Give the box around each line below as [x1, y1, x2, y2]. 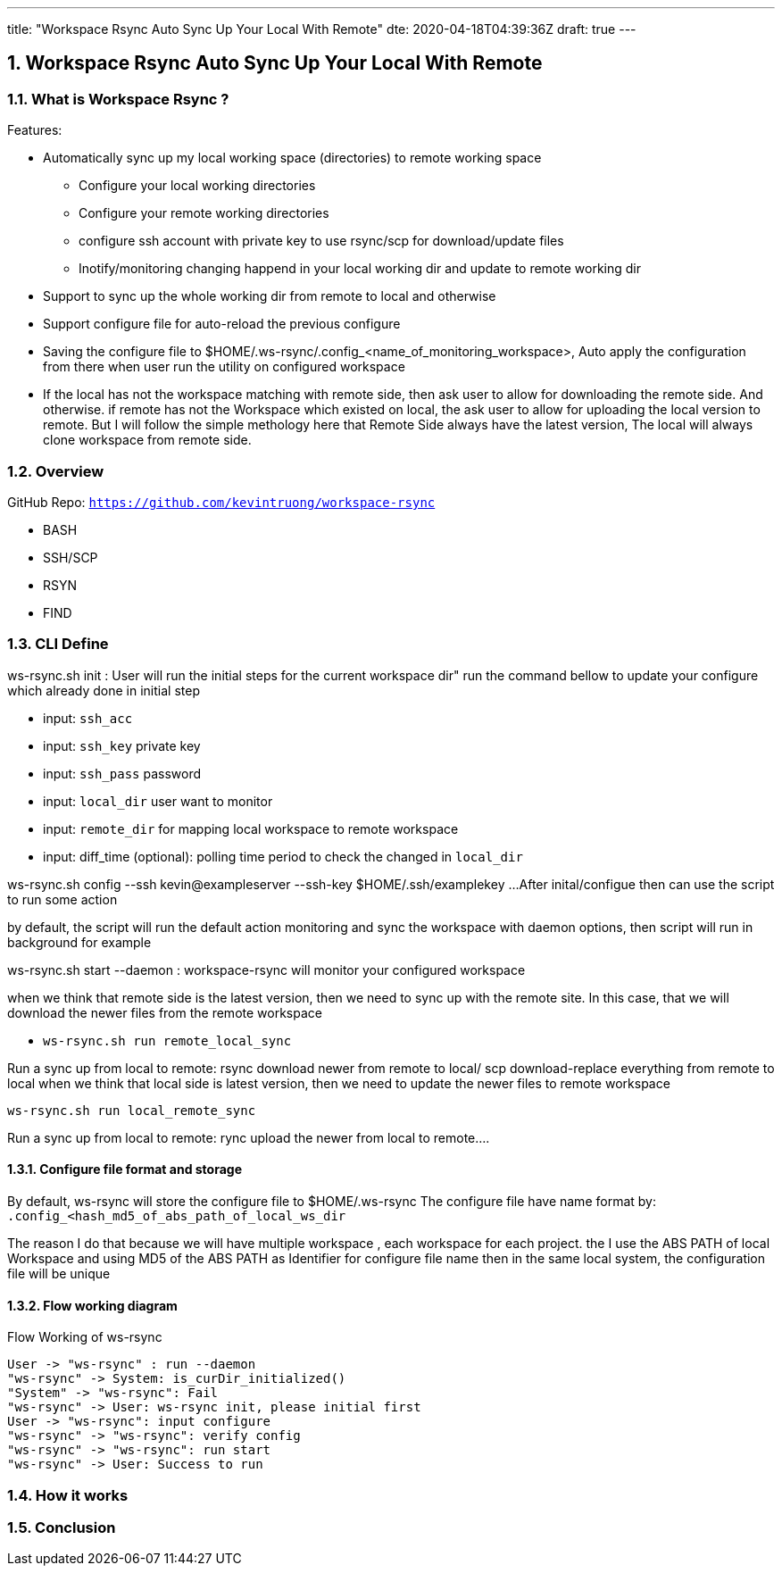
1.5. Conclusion [7, 1518, 116, 1536]
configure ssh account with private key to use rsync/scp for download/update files [79, 233, 564, 249]
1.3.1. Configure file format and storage [7, 1161, 243, 1178]
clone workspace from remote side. [43, 432, 252, 448]
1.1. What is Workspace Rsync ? [7, 89, 229, 108]
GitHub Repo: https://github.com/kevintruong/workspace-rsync [7, 494, 436, 510]
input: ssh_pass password [43, 765, 202, 781]
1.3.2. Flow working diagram [7, 1297, 178, 1313]
